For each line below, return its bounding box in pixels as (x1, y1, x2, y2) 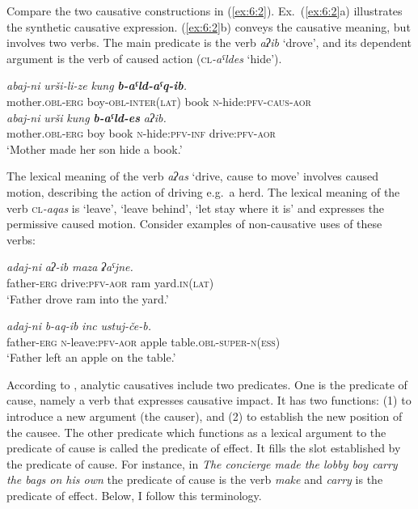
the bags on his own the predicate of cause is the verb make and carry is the (6, 471, 383, 488)
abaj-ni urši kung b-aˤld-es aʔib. (6, 108, 167, 125)
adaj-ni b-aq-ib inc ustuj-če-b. (6, 317, 152, 334)
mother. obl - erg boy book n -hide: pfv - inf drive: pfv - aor (6, 125, 276, 142)
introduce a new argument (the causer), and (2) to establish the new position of (6, 408, 403, 425)
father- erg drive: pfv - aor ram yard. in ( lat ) (6, 274, 214, 291)
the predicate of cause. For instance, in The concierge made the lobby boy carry (6, 455, 398, 472)
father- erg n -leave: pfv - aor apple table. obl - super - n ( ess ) (6, 333, 281, 350)
